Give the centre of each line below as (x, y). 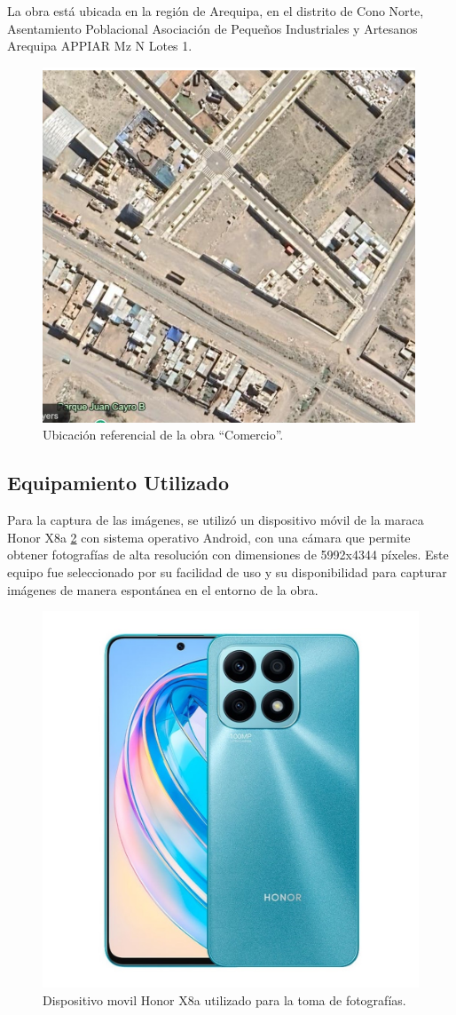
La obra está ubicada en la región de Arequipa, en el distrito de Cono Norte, (216, 11)
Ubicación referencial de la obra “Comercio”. (163, 435)
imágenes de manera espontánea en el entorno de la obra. (163, 589)
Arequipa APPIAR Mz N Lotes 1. (100, 46)
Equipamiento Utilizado (118, 483)
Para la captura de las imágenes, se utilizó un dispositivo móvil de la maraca (216, 520)
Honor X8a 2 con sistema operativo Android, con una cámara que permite (209, 537)
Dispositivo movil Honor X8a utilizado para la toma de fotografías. (224, 999)
